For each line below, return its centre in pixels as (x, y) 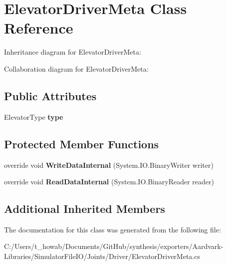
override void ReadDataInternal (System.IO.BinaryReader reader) (109, 182)
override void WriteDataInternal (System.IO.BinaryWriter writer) (109, 165)
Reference (39, 28)
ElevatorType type (34, 116)
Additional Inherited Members (85, 209)
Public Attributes (50, 95)
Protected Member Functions (82, 144)
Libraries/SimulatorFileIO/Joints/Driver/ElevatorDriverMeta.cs (102, 256)
